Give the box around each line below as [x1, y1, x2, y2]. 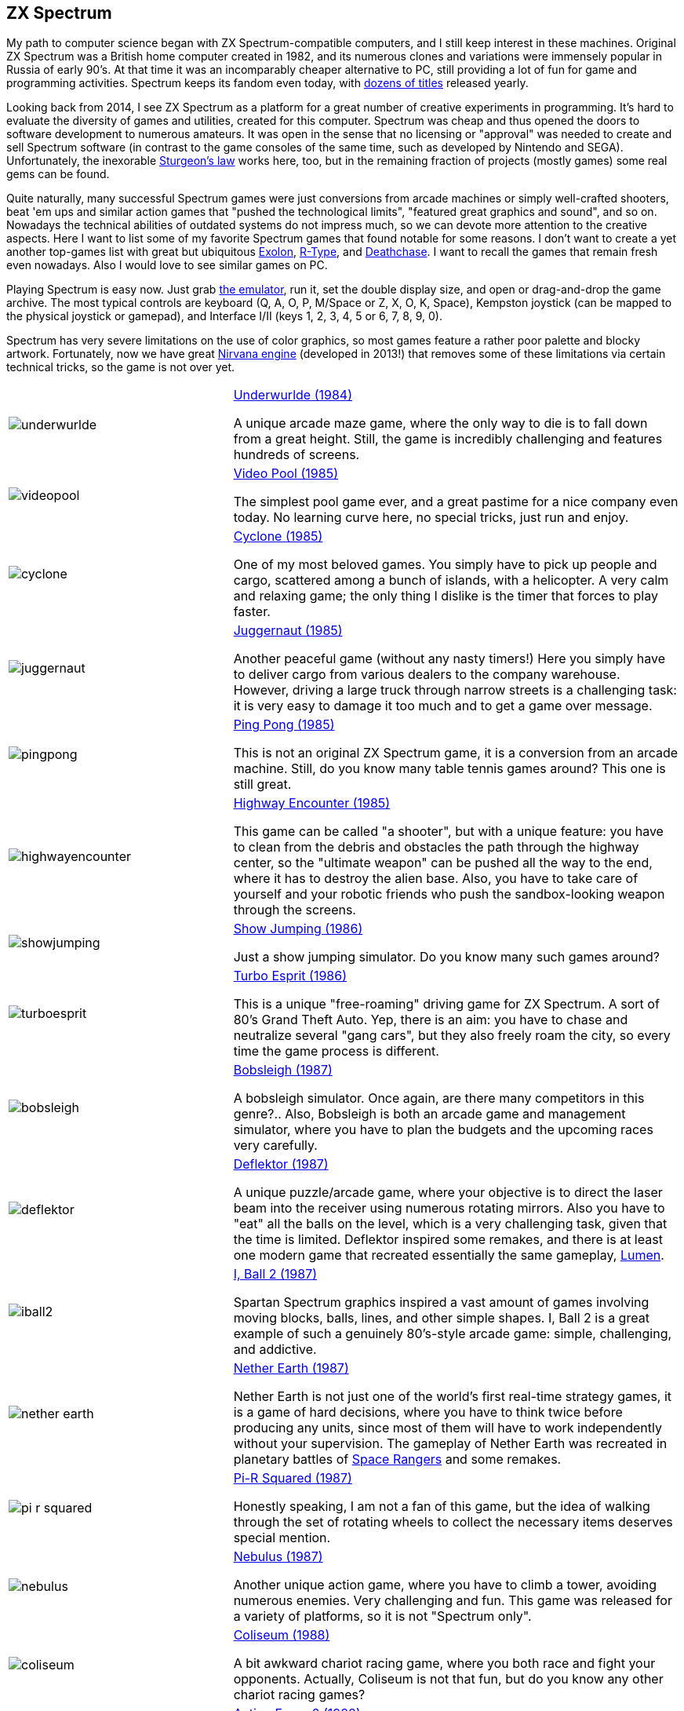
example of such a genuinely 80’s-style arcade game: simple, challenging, [233, 1326, 672, 1342]
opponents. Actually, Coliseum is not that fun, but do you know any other [233, 1671, 664, 1687]
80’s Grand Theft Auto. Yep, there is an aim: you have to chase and [233, 1012, 628, 1028]
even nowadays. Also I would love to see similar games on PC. [6, 258, 328, 272]
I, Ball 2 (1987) [233, 1266, 318, 1282]
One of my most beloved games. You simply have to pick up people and [233, 556, 657, 573]
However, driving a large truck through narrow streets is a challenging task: [233, 682, 677, 699]
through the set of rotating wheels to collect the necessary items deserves [233, 1514, 673, 1530]
